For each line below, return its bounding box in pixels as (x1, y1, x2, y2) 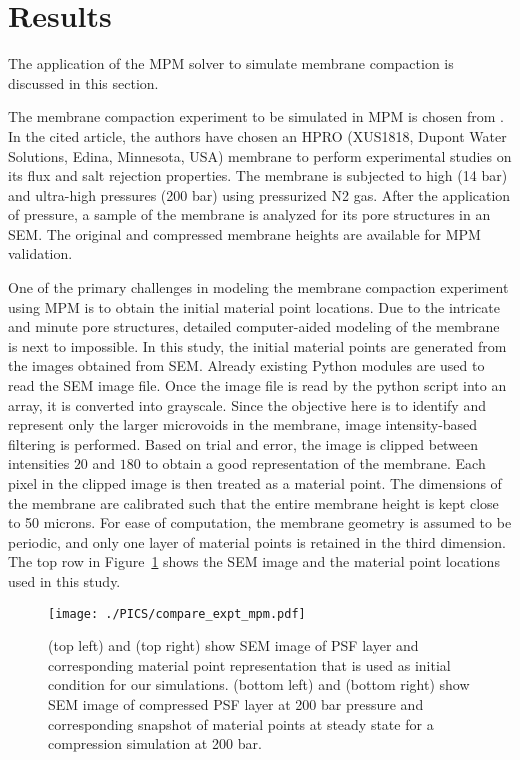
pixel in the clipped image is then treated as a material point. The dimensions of (8, 473, 502, 493)
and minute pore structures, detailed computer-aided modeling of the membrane (8, 316, 500, 337)
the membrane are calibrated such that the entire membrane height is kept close (8, 492, 499, 513)
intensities (8, 453, 70, 474)
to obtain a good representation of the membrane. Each (145, 453, 486, 474)
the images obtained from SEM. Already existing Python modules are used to (8, 355, 485, 376)
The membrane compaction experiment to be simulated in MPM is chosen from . (8, 106, 504, 127)
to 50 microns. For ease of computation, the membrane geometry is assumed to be (8, 512, 512, 533)
